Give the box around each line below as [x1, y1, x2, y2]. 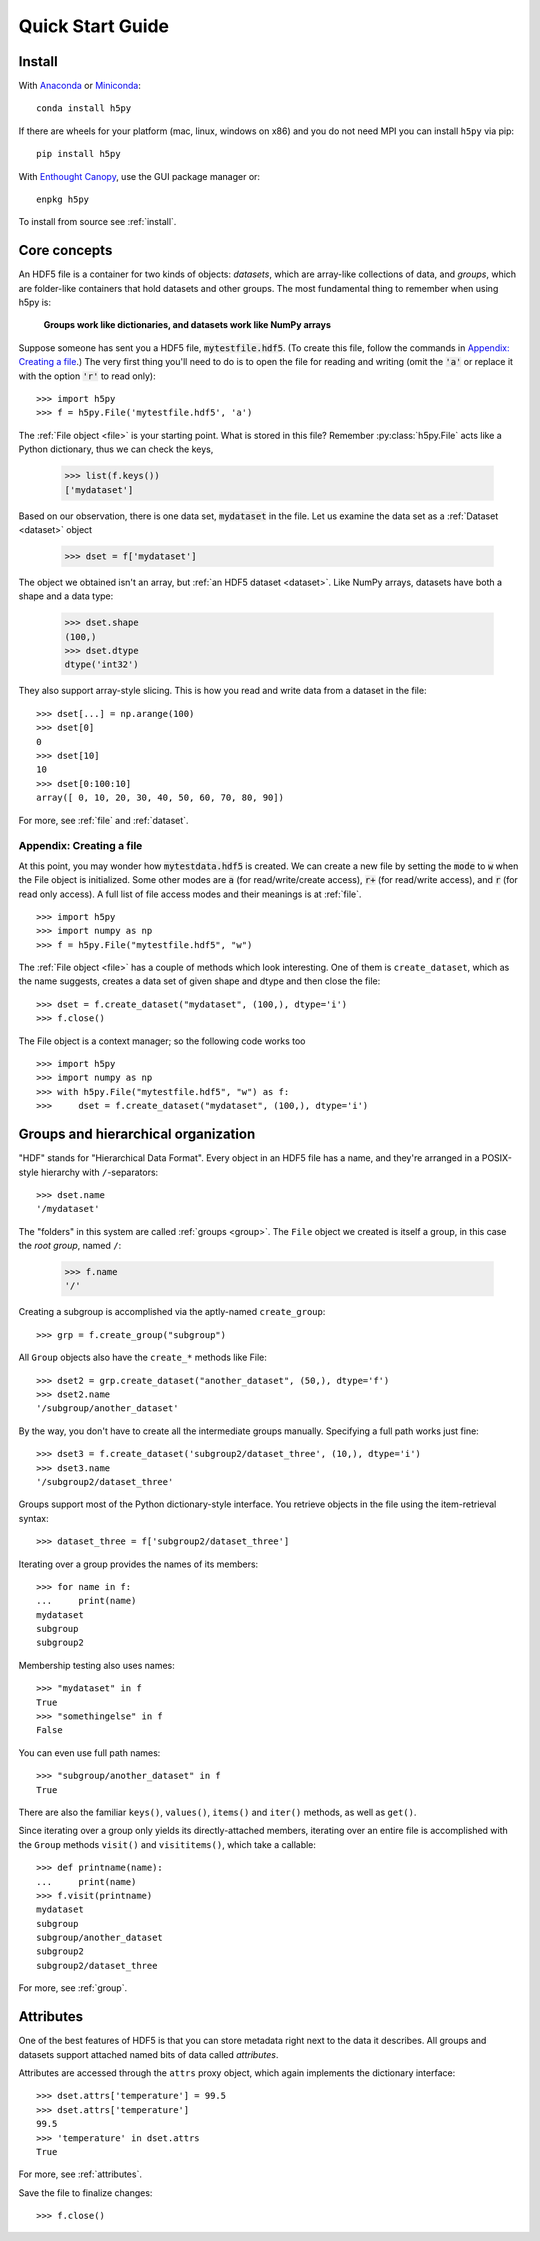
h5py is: [18, 296, 52, 309]
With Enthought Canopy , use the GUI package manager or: [18, 170, 260, 182]
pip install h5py [36, 148, 121, 160]
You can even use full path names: [18, 1746, 161, 1759]
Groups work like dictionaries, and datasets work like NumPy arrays [43, 319, 332, 331]
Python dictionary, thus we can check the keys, [18, 443, 214, 455]
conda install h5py [36, 103, 132, 114]
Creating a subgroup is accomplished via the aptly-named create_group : [18, 1306, 326, 1318]
